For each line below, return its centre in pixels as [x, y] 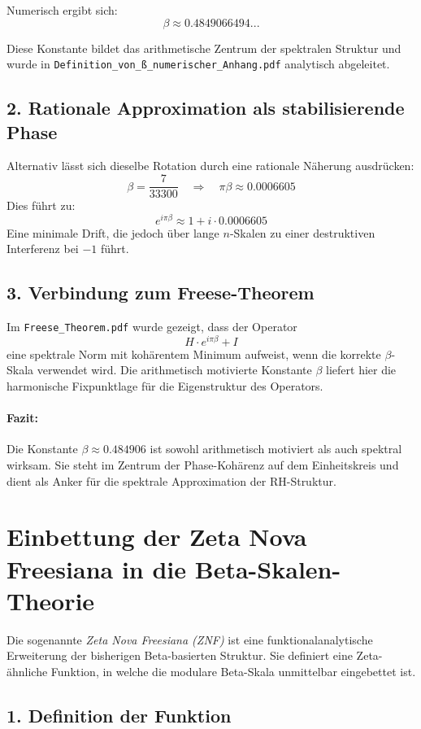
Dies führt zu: [41, 205]
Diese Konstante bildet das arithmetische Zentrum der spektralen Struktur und [204, 48]
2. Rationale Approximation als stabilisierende [206, 108]
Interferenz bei [43, 249]
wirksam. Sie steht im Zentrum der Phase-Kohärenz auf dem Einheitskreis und [203, 465]
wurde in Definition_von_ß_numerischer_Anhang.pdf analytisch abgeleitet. [198, 64]
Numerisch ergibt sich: [62, 10]
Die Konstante [42, 449]
